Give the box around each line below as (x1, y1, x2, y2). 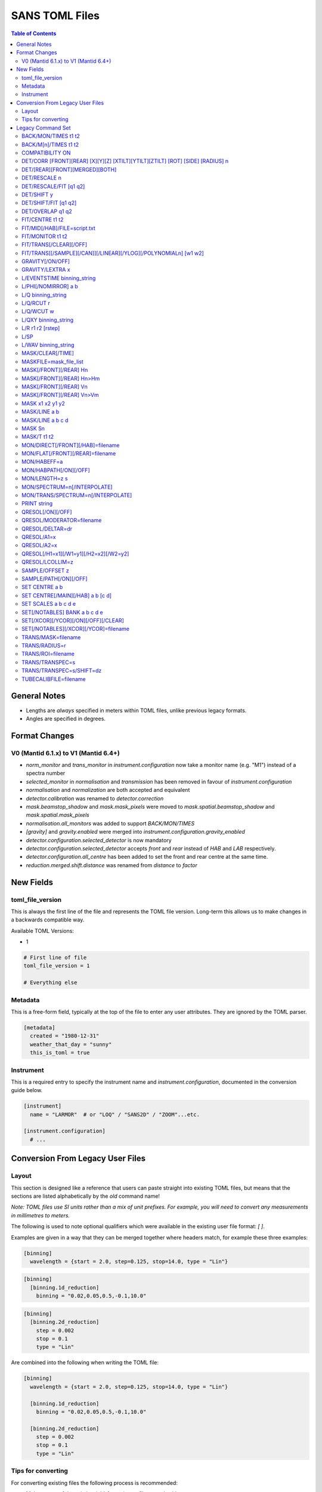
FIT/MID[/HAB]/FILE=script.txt (21, 224, 95, 232)
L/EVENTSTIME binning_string (21, 275, 96, 282)
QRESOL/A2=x (21, 542, 58, 549)
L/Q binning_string (21, 291, 67, 298)
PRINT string (21, 500, 53, 507)
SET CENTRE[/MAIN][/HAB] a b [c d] (21, 591, 112, 599)
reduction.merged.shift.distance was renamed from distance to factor (26, 861, 198, 868)
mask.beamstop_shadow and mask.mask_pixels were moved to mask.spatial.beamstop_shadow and (26, 803, 275, 810)
